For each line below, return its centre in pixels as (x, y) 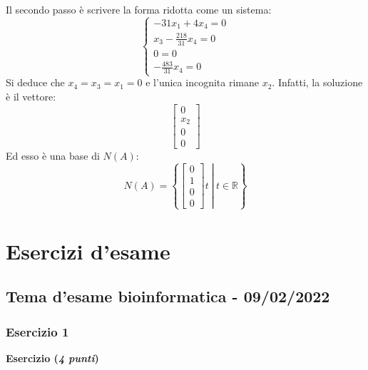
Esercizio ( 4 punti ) (52, 358)
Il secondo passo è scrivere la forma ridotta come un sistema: (139, 9)
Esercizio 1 (37, 331)
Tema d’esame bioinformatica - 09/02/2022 (168, 296)
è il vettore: (31, 96)
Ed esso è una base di (53, 156)
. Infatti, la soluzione (317, 82)
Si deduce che (35, 82)
